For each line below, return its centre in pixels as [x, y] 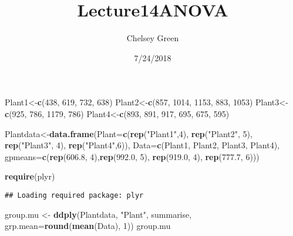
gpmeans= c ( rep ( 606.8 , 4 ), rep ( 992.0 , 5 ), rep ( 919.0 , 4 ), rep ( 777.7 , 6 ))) [132, 156]
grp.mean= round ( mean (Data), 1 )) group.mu [88, 226]
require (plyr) [30, 176]
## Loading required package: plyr [74, 195]
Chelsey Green [153, 38]
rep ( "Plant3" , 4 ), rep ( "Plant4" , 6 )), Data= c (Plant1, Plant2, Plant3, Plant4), [142, 145]
